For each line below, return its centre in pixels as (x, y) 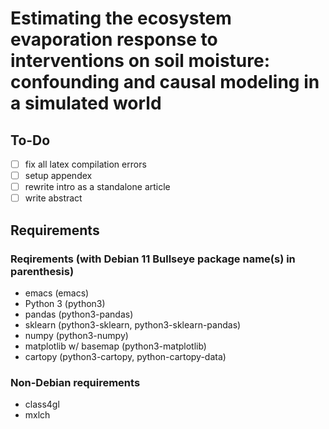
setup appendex (58, 176)
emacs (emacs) (57, 293)
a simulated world (86, 103)
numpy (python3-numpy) (76, 335)
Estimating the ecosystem (121, 18)
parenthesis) (42, 271)
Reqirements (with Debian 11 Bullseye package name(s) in (153, 259)
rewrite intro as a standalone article (97, 187)
